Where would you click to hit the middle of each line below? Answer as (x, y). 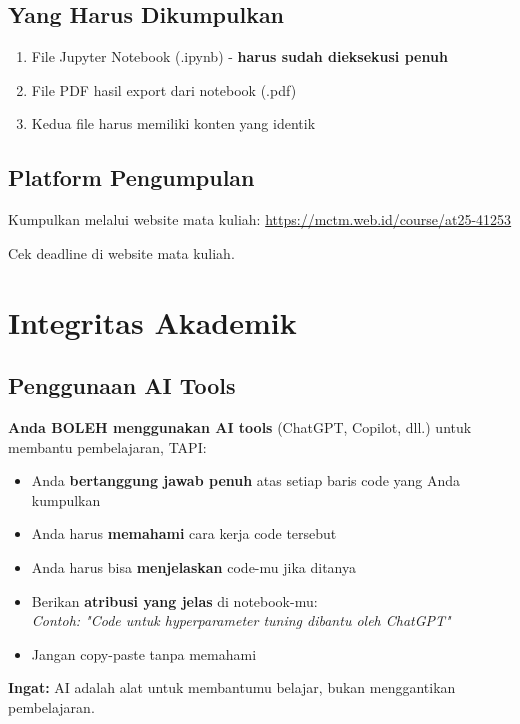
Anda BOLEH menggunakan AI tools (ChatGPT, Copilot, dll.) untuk (240, 426)
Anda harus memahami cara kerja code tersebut (184, 533)
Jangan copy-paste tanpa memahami (144, 653)
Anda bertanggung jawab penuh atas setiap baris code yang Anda (246, 480)
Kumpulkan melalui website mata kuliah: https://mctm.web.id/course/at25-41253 (260, 219)
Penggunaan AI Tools (122, 385)
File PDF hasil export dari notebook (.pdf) (164, 89)
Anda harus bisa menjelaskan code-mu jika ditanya (193, 566)
